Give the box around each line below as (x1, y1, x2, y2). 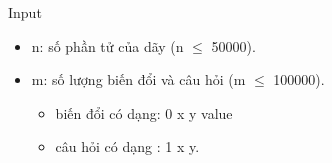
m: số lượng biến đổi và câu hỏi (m (31, 69, 246, 90)
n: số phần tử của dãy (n (31, 35, 184, 56)
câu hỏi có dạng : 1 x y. (55, 136, 200, 157)
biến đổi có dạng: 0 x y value (55, 102, 233, 123)
